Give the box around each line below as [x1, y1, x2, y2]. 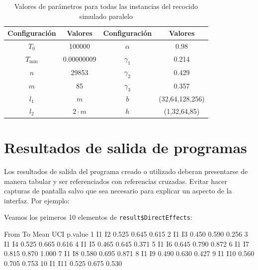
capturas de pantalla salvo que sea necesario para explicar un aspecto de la [4, 185, 232, 196]
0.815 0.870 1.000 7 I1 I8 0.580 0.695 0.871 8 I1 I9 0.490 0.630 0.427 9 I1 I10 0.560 [4, 248, 255, 259]
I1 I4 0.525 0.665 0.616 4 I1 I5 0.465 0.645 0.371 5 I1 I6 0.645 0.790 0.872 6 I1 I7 [4, 238, 250, 249]
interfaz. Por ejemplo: [4, 195, 70, 205]
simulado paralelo [79, 10, 133, 21]
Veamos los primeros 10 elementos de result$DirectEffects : [4, 212, 192, 222]
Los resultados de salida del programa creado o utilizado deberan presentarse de [4, 166, 248, 177]
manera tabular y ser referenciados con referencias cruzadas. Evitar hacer [4, 176, 227, 186]
